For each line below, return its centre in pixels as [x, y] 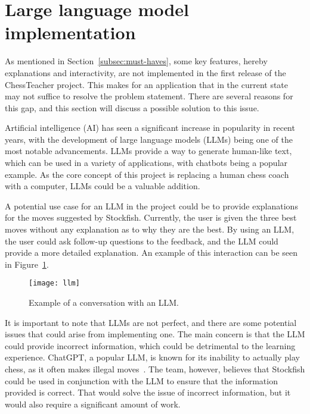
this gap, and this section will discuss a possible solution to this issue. [132, 107]
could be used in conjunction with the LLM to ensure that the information [141, 380]
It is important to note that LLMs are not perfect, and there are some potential [151, 322]
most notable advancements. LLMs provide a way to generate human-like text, [148, 151]
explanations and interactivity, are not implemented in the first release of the [145, 72]
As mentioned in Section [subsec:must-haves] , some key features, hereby [136, 61]
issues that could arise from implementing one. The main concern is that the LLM [155, 334]
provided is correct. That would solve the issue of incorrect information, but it [148, 392]
